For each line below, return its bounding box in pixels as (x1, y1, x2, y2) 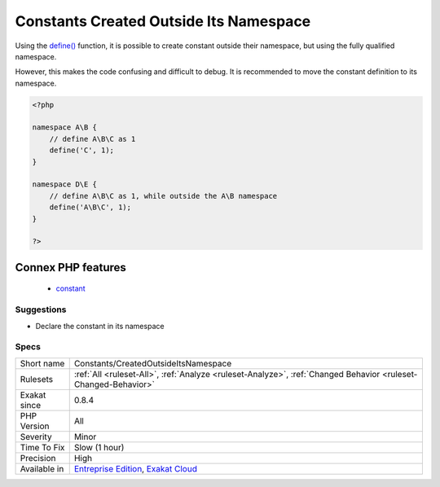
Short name (20, 358, 65, 369)
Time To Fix (20, 441, 65, 453)
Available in (20, 463, 64, 474)
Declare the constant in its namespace (35, 321, 165, 331)
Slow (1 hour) (73, 441, 125, 453)
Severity (20, 431, 52, 442)
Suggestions (15, 304, 67, 315)
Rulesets (20, 373, 53, 384)
